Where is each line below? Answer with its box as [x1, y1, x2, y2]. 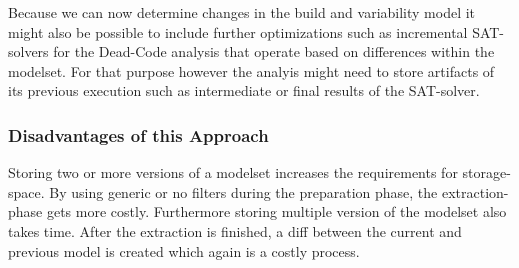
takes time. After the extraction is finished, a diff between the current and [8, 220, 462, 241]
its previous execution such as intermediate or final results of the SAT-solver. [8, 80, 480, 101]
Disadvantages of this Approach [8, 122, 269, 147]
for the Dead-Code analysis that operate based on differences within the [53, 41, 495, 62]
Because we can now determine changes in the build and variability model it [8, 2, 476, 22]
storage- [462, 162, 511, 183]
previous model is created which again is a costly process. [8, 240, 360, 261]
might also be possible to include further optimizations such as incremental [8, 21, 468, 42]
